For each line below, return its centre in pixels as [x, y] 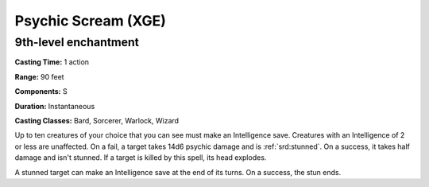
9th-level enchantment [77, 42]
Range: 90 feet [39, 76]
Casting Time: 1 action [52, 62]
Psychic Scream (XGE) [91, 21]
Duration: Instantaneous [55, 106]
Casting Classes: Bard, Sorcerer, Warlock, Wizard [97, 120]
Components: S [41, 92]
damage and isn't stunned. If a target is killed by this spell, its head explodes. [141, 158]
